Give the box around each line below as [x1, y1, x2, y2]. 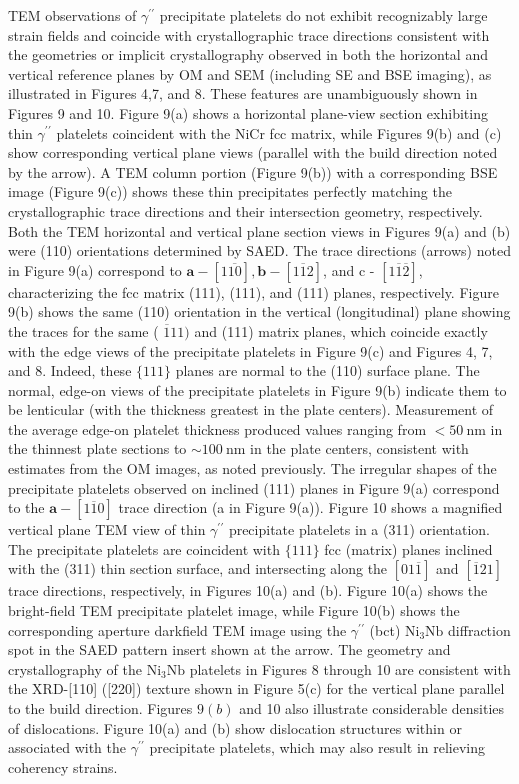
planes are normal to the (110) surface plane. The [175, 360, 480, 381]
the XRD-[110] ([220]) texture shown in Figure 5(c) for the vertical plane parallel [8, 678, 505, 699]
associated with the [8, 737, 126, 758]
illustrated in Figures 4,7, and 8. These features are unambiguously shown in [8, 83, 478, 104]
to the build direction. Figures [8, 698, 193, 718]
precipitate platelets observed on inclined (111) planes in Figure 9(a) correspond [8, 477, 500, 498]
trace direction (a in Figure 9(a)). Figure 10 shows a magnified [118, 497, 503, 518]
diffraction [448, 619, 511, 640]
